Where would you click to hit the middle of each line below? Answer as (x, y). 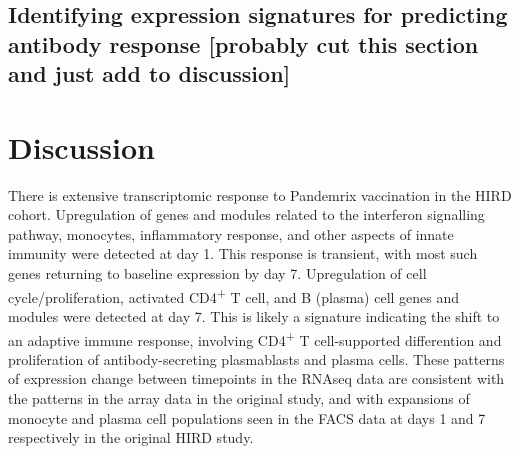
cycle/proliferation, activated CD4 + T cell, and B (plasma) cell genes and (234, 295)
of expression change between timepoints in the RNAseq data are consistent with (256, 378)
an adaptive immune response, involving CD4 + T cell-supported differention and (255, 338)
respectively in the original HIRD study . (131, 437)
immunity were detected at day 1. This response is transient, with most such (243, 253)
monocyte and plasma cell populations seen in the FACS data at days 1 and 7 (247, 417)
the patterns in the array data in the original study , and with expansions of (239, 397)
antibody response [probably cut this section (243, 43)
